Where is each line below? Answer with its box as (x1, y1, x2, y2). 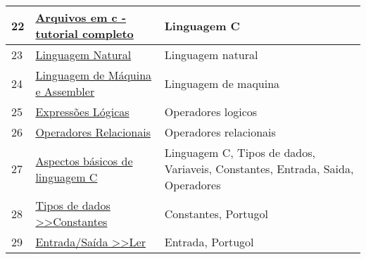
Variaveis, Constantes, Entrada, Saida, (164, 160, 354, 177)
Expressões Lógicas (35, 103, 130, 120)
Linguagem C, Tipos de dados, (164, 144, 315, 160)
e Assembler (35, 83, 95, 99)
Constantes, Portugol (164, 205, 268, 222)
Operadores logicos (164, 103, 258, 120)
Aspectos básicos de (35, 152, 133, 169)
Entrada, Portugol (164, 234, 254, 250)
